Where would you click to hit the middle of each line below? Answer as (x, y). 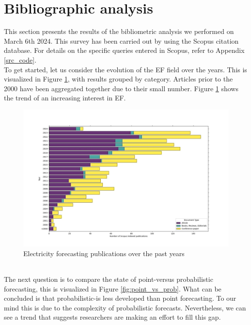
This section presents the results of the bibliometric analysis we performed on (119, 31)
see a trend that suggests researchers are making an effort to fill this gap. (112, 317)
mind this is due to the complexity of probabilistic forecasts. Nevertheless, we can (125, 307)
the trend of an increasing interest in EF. (65, 98)
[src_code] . (20, 59)
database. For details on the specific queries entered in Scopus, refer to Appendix (124, 50)
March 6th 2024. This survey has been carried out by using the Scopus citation (121, 41)
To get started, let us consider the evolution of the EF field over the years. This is (125, 69)
